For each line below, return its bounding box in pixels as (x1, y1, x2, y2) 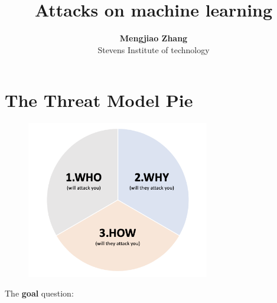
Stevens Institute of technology (97, 43, 210, 56)
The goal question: (5, 287, 74, 299)
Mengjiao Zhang (119, 32, 188, 44)
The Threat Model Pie (5, 88, 193, 112)
